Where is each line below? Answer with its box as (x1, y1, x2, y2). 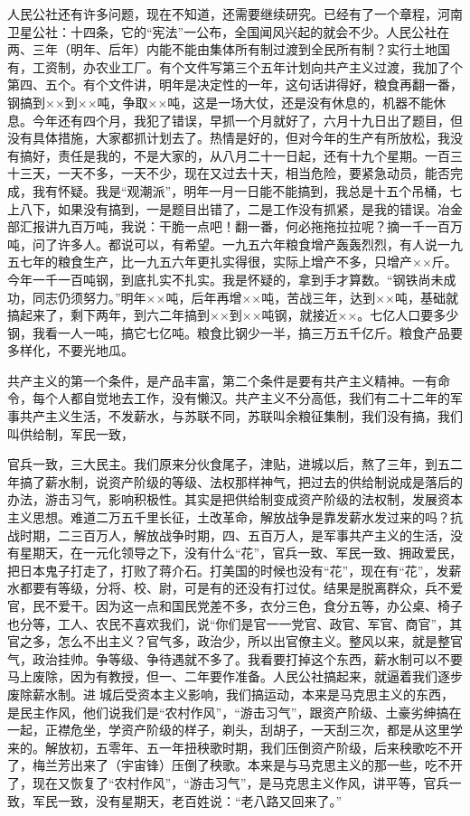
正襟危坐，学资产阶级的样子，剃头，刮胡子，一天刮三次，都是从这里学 (44, 720, 463, 739)
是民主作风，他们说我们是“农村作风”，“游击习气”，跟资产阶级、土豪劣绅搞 (7, 702, 449, 721)
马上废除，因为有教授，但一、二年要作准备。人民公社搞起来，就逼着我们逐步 (7, 667, 463, 686)
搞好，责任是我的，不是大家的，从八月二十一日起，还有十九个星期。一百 (19, 145, 450, 164)
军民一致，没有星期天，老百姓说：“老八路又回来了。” (32, 791, 343, 810)
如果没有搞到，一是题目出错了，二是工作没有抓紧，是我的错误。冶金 (57, 199, 463, 218)
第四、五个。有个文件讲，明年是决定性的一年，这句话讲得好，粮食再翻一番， (7, 75, 463, 94)
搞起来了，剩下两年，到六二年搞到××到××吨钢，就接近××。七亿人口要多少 (7, 305, 459, 324)
